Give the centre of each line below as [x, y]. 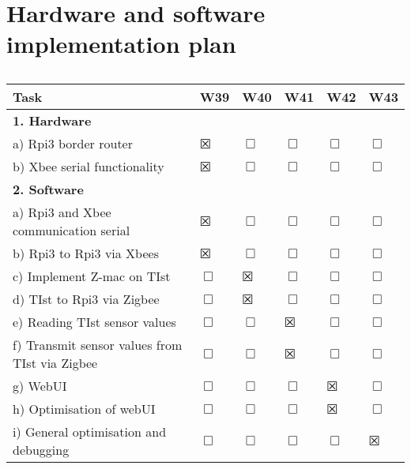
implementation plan [121, 44]
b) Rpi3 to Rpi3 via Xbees [86, 253]
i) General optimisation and [90, 432]
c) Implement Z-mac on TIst [92, 276]
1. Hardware [52, 121]
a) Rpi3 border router [73, 144]
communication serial [72, 231]
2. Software [48, 189]
